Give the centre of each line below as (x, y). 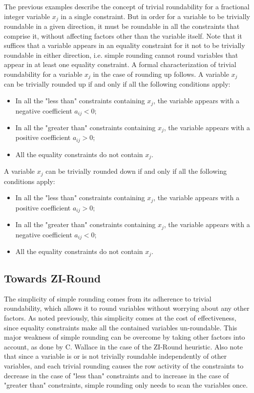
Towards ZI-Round (53, 278)
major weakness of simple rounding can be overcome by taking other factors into (125, 337)
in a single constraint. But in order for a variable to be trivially (155, 16)
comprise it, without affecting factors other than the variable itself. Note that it (123, 35)
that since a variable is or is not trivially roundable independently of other (115, 356)
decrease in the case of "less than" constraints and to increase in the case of (116, 375)
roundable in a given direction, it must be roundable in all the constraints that (122, 26)
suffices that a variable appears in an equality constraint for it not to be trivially (125, 45)
